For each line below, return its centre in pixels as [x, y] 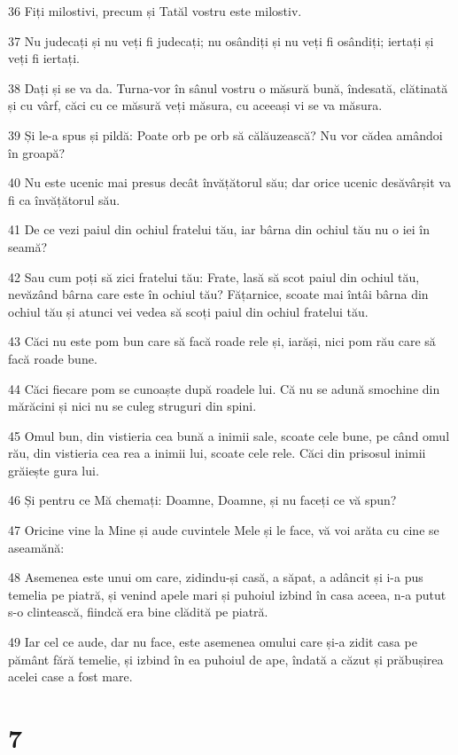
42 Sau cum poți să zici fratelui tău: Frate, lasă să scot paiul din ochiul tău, [214, 276]
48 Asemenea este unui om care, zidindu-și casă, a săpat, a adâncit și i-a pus [216, 577]
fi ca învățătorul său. [64, 199]
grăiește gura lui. [54, 470]
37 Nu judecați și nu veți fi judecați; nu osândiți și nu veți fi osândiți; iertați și [221, 40]
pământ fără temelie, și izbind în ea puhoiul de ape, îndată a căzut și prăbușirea [226, 659]
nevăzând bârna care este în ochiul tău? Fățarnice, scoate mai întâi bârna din [218, 294]
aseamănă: [36, 547]
